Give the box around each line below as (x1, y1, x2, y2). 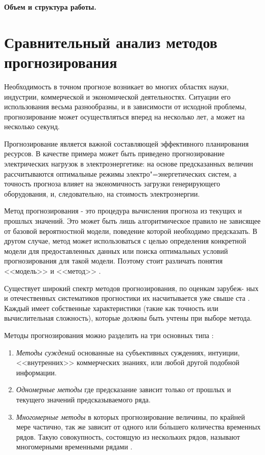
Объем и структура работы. (4, 2, 97, 12)
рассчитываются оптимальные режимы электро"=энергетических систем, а (4, 168, 237, 179)
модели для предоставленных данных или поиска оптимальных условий (4, 245, 228, 256)
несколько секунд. (4, 121, 60, 132)
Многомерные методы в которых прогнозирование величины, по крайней (16, 411, 245, 422)
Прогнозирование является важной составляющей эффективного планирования (4, 138, 249, 149)
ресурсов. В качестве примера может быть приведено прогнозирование (4, 148, 225, 159)
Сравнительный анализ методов (4, 31, 218, 52)
